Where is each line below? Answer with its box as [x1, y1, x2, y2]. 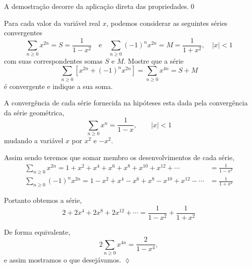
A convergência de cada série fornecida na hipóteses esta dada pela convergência [4, 97, 248, 108]
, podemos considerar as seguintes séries [106, 17, 228, 28]
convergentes [4, 27, 43, 38]
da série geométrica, [4, 107, 64, 117]
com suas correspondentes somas [4, 55, 103, 66]
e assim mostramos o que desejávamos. [4, 255, 122, 265]
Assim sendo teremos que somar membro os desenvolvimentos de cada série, [4, 152, 235, 162]
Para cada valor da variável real [4, 17, 101, 28]
